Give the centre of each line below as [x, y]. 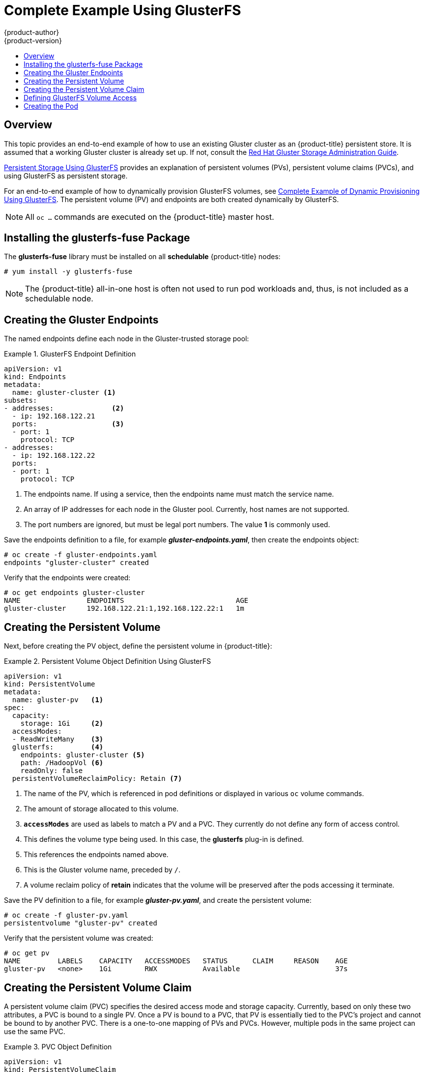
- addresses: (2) [64, 408]
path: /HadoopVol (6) [62, 763]
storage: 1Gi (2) [62, 724]
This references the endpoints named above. [96, 855]
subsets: [21, 401]
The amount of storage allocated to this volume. [101, 809]
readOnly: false [52, 771]
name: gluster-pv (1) [58, 700]
